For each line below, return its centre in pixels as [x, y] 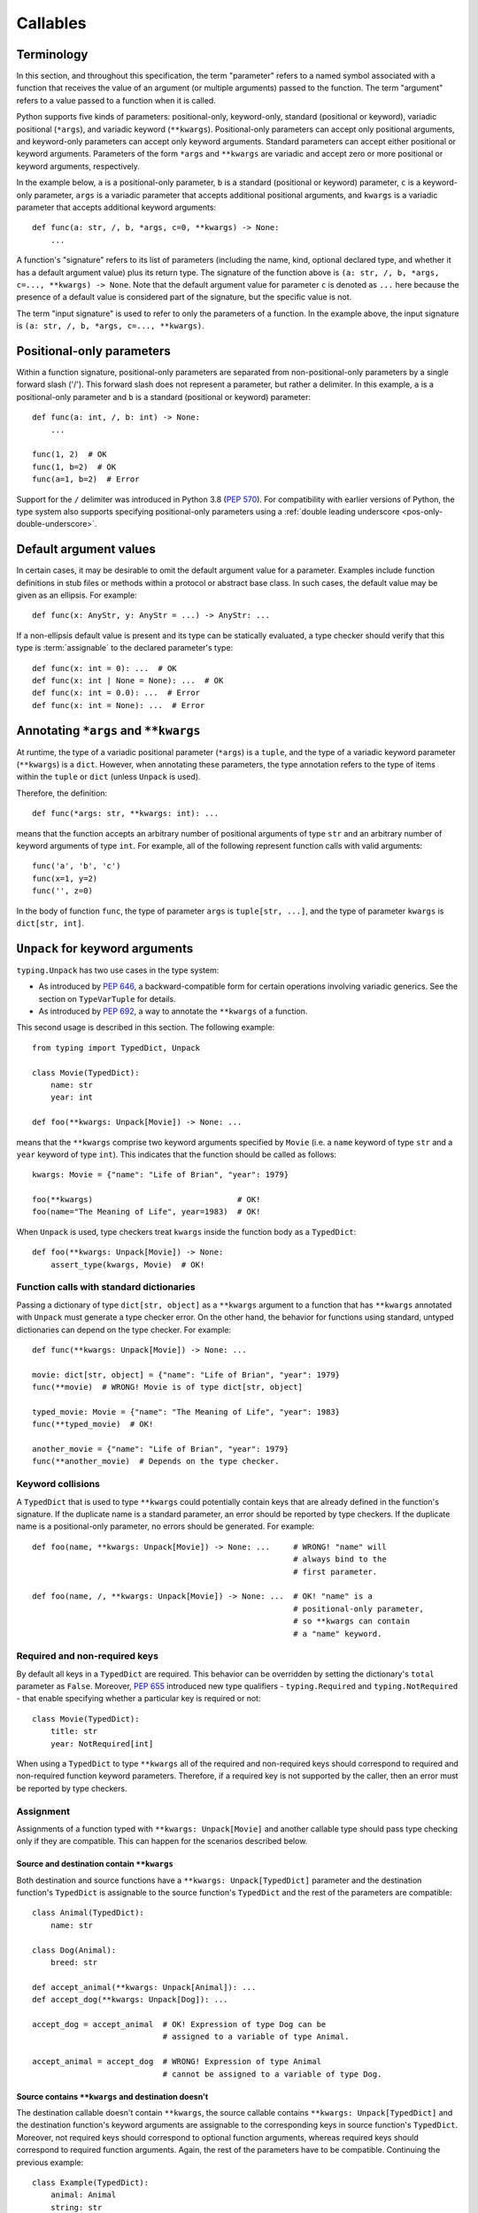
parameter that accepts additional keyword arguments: [116, 207]
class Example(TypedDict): [91, 2182]
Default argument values [86, 549]
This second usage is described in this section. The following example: [146, 1028]
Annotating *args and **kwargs [108, 730]
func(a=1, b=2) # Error [86, 479]
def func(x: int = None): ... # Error [119, 705]
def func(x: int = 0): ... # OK [104, 668]
